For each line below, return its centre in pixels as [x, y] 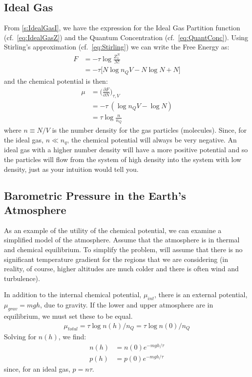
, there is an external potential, [201, 295]
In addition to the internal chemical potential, [73, 295]
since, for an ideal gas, [37, 369]
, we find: [72, 337]
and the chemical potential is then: [56, 81]
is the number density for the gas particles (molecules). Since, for [149, 130]
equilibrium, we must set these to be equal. [68, 316]
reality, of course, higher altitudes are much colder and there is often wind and [121, 269]
